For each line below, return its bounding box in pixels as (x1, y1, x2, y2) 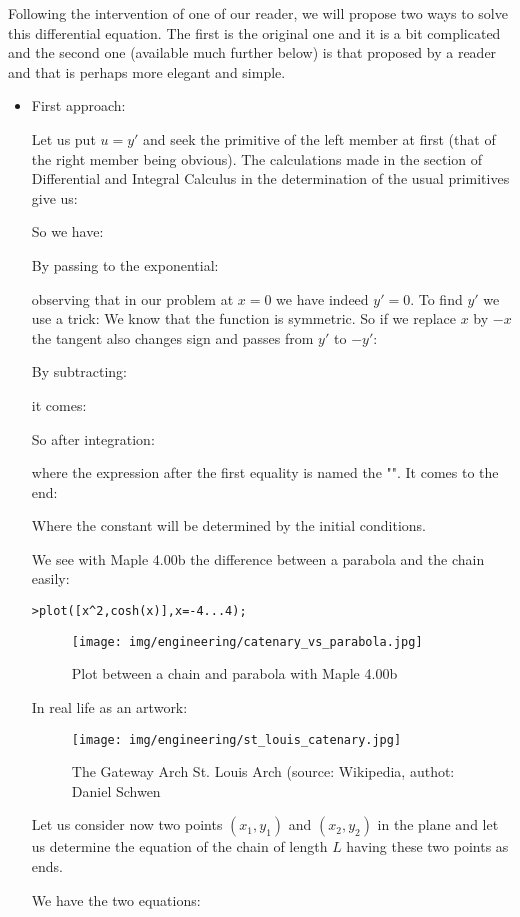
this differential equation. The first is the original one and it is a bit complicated (8, 22, 501, 43)
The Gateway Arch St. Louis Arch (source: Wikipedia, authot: (71, 761, 455, 782)
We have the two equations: (31, 889, 201, 910)
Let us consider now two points (31, 814, 223, 835)
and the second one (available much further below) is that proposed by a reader (8, 42, 497, 63)
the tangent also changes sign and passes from (31, 327, 314, 348)
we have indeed (276, 288, 369, 309)
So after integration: (31, 428, 155, 449)
